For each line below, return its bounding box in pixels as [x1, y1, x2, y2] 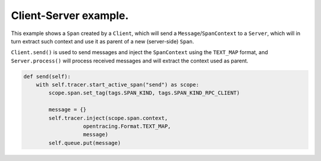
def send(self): [23, 73, 71, 80]
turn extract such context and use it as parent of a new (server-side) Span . [11, 37, 194, 45]
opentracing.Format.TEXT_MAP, [83, 123, 171, 130]
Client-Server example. [11, 9, 129, 22]
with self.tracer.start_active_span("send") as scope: [36, 81, 199, 89]
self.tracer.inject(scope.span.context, [48, 115, 168, 121]
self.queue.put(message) [48, 140, 121, 146]
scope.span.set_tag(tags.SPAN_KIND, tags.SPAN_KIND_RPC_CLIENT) [48, 90, 240, 96]
